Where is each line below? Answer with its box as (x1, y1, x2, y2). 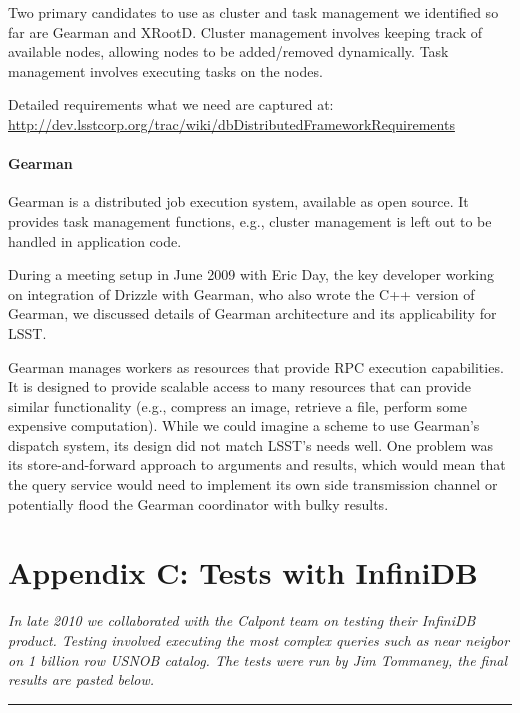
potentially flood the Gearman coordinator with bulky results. (8, 493, 389, 514)
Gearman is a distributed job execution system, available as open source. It (8, 191, 469, 212)
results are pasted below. (8, 669, 155, 690)
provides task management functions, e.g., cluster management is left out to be (8, 210, 492, 231)
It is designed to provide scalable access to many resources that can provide (8, 376, 472, 397)
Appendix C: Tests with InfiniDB (8, 552, 479, 593)
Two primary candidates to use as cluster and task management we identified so (8, 2, 499, 22)
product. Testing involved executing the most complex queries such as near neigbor (8, 629, 510, 650)
